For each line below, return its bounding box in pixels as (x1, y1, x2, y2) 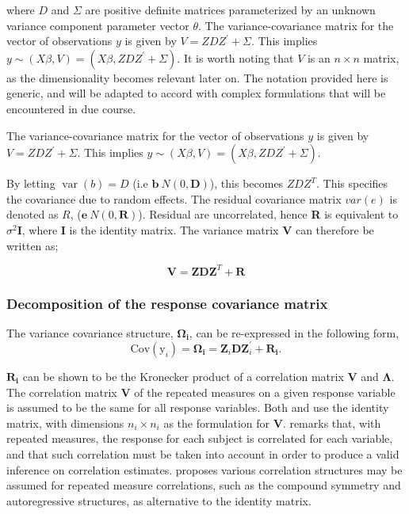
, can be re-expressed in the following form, (189, 324, 399, 341)
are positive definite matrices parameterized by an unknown (85, 2, 376, 17)
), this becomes (209, 175, 284, 192)
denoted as (6, 206, 59, 223)
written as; (6, 237, 59, 253)
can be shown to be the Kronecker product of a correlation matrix (22, 367, 344, 384)
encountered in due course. (6, 100, 136, 116)
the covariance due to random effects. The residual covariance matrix (6, 190, 342, 207)
